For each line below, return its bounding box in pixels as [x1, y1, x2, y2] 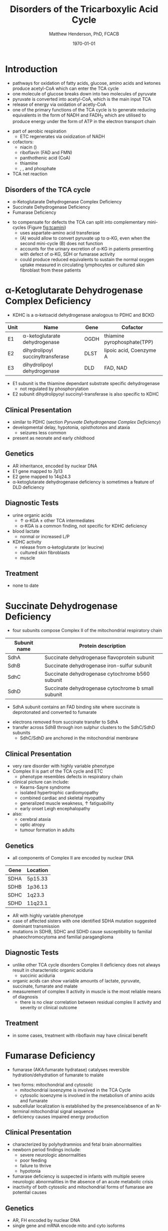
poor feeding [19, 1157, 47, 1163]
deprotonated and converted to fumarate [12, 709, 97, 715]
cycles [12, 224, 26, 230]
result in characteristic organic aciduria [12, 967, 93, 973]
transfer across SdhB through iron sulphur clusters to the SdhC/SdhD [12, 724, 155, 730]
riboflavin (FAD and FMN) [19, 150, 72, 156]
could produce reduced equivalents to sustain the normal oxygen [19, 257, 154, 263]
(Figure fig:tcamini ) [26, 224, 66, 230]
